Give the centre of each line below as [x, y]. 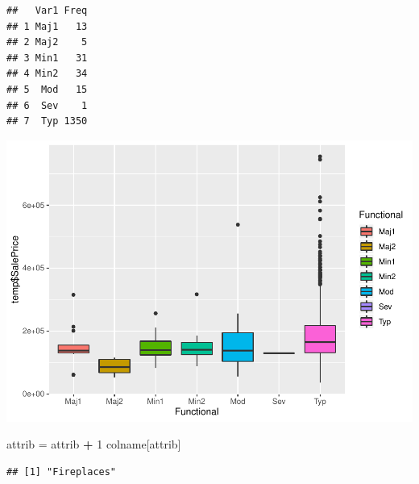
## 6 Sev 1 [47, 105]
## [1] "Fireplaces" [62, 471]
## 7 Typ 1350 [47, 121]
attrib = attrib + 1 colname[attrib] [94, 444]
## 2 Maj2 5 [47, 42]
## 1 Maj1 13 [47, 26]
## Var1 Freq [47, 10]
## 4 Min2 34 [47, 74]
